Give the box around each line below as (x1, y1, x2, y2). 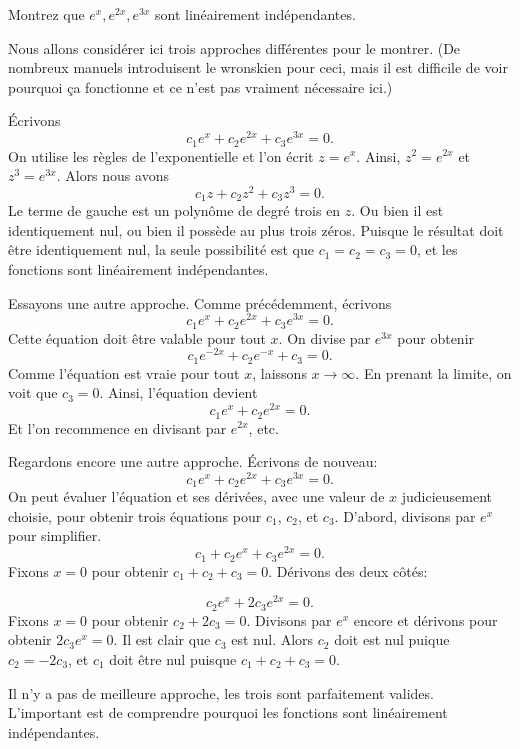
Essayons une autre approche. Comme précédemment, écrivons (8, 292, 392, 313)
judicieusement (401, 486, 493, 507)
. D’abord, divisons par (334, 505, 476, 526)
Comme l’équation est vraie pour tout (8, 362, 240, 383)
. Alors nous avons (56, 165, 169, 186)
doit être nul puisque (109, 648, 237, 669)
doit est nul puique (334, 629, 450, 650)
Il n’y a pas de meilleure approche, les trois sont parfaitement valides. (8, 682, 434, 703)
